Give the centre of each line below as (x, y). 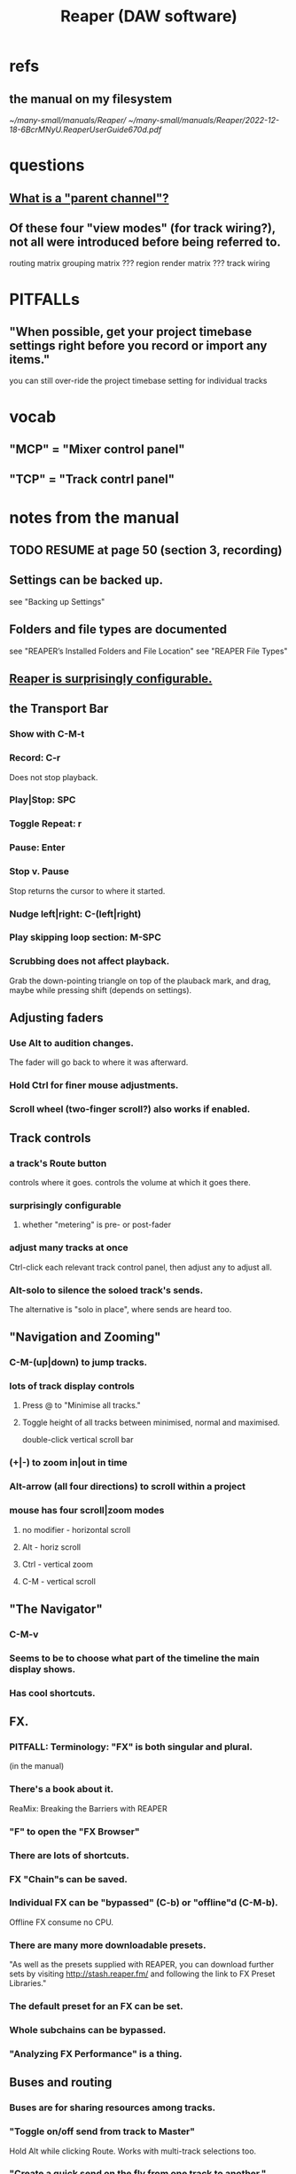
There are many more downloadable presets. (108, 1945)
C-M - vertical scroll (58, 1581)
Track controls (50, 1138)
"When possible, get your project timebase (131, 331)
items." (30, 360)
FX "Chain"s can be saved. (69, 1879)
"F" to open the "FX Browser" (74, 1831)
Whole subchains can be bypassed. (88, 2029)
